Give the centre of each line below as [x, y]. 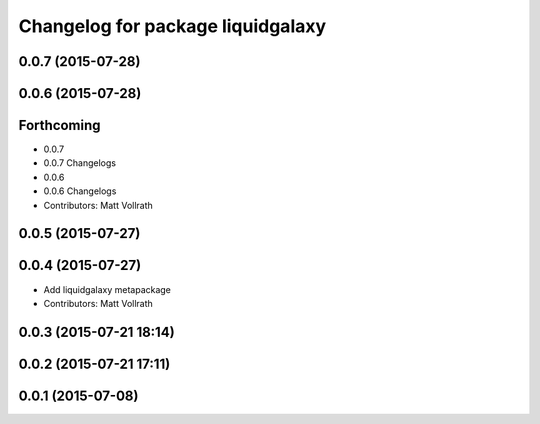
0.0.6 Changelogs [80, 191]
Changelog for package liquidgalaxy [172, 26]
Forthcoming [59, 125]
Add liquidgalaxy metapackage [107, 289]
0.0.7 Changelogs [80, 163]
